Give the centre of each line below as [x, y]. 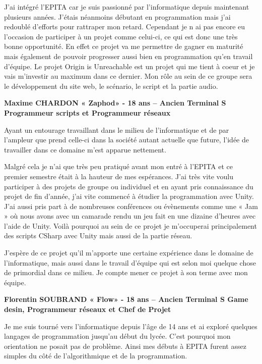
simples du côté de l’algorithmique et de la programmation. [96, 356]
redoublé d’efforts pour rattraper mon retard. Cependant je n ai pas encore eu [125, 27]
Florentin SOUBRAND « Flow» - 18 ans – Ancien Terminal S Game [126, 299]
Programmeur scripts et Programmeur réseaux [87, 112]
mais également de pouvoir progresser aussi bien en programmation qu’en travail [128, 56]
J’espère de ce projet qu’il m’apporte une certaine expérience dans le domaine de [129, 253]
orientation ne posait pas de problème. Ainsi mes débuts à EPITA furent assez [125, 346]
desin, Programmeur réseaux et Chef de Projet [88, 309]
